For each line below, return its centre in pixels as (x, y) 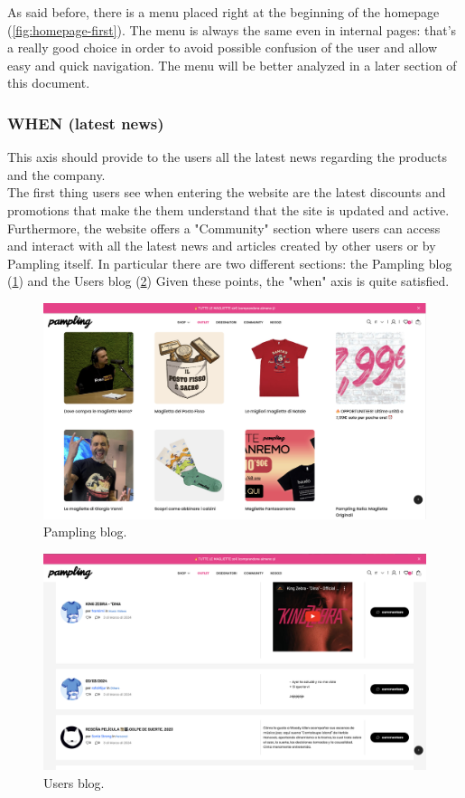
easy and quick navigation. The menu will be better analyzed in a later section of (232, 65)
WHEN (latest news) (86, 123)
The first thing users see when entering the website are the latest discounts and (227, 192)
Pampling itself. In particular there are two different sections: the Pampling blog (230, 263)
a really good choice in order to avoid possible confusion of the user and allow (223, 47)
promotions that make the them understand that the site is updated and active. (228, 209)
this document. (49, 83)
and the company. (56, 174)
